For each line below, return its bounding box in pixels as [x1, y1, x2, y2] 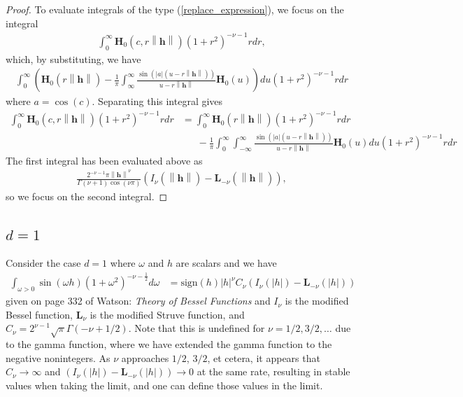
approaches [121, 350, 169, 365]
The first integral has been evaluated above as [6, 153, 203, 167]
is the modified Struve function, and [90, 307, 245, 321]
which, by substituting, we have [6, 51, 141, 66]
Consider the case [6, 256, 81, 270]
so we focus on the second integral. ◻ [6, 188, 168, 203]
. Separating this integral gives [92, 94, 223, 109]
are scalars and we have [176, 256, 277, 270]
